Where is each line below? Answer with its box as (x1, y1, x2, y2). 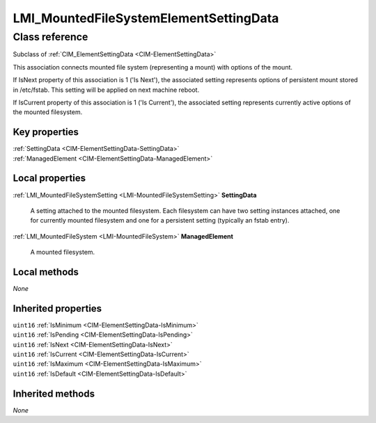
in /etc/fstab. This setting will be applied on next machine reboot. (13, 86, 200, 94)
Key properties (13, 126, 79, 138)
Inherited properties (13, 303, 102, 314)
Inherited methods (13, 388, 95, 399)
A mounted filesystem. (30, 248, 95, 257)
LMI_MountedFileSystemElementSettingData (13, 10, 279, 26)
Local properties (13, 173, 86, 184)
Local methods (13, 266, 79, 278)
